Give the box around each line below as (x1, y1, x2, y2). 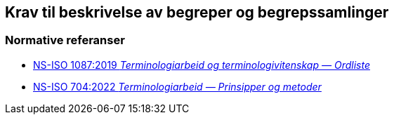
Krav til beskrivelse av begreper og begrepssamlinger (5, 4, 389, 21)
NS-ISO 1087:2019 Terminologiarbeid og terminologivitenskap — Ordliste (33, 58, 370, 71)
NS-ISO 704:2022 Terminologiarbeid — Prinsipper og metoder (33, 80, 322, 93)
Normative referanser (5, 33, 125, 48)
